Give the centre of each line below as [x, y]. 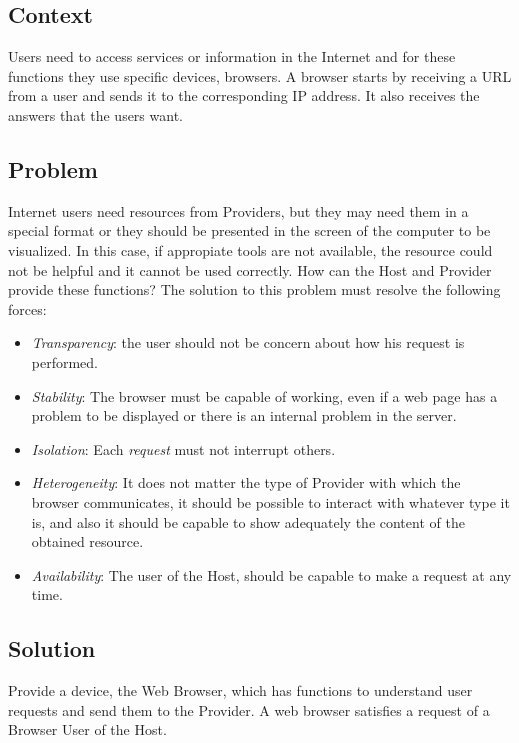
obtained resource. [87, 541]
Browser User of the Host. [87, 729]
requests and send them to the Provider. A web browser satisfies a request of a [249, 709]
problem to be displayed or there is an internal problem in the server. [244, 415]
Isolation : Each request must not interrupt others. [183, 448]
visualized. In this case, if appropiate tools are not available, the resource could [250, 249]
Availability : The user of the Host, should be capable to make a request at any [271, 574]
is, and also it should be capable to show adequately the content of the [248, 521]
